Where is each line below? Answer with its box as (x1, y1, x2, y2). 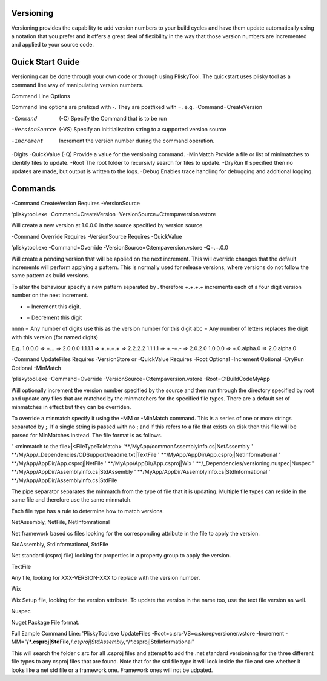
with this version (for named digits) (11, 333, 99, 340)
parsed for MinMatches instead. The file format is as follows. (11, 431, 163, 439)
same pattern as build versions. (11, 272, 90, 279)
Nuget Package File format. (11, 619, 80, 626)
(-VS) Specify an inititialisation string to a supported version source (59, 126, 226, 133)
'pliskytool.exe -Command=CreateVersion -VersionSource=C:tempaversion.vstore (11, 211, 216, 218)
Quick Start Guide (11, 57, 80, 67)
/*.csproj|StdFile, (27, 638, 71, 645)
